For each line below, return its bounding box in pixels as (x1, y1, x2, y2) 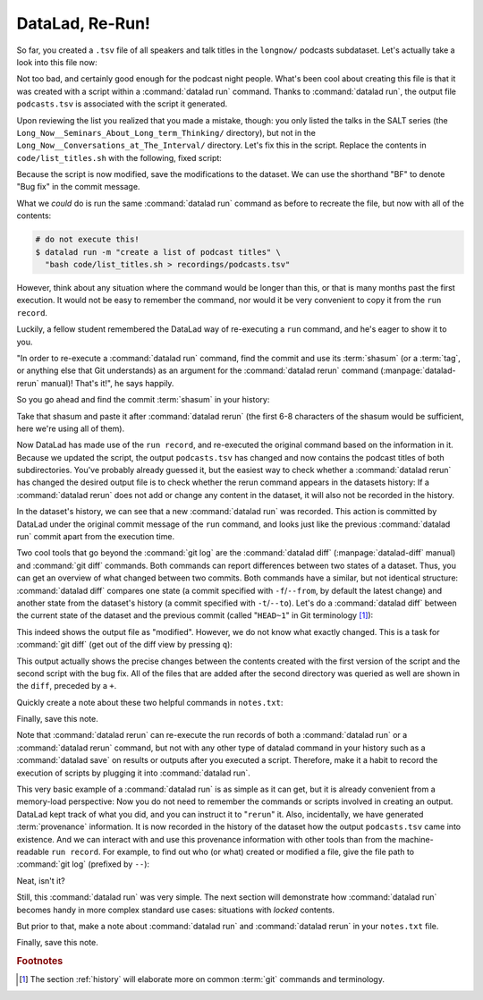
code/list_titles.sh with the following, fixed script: (16, 152, 223, 163)
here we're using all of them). (16, 423, 125, 434)
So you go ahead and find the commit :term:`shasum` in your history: (16, 394, 270, 405)
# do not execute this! (35, 234, 140, 245)
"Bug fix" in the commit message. (16, 182, 140, 192)
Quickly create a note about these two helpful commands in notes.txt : (16, 697, 284, 708)
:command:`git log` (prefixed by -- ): (16, 859, 150, 869)
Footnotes (16, 955, 64, 968)
